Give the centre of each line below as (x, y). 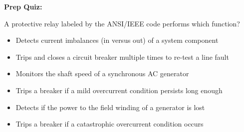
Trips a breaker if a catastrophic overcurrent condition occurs (110, 124)
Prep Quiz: (23, 6)
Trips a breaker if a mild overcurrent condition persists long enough (119, 90)
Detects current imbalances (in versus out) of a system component (117, 40)
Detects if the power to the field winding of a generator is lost (110, 107)
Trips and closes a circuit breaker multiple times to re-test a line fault (122, 57)
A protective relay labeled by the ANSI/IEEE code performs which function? (122, 23)
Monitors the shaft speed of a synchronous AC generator (102, 73)
